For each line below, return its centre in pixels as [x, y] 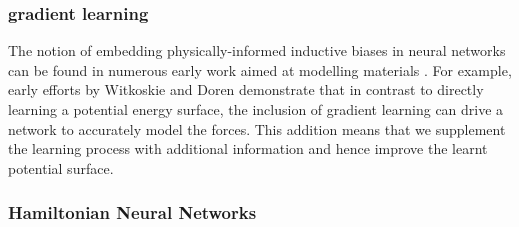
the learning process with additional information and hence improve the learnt [248, 148]
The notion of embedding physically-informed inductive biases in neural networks [257, 50]
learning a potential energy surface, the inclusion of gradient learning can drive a [256, 109]
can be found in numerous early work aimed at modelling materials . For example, [260, 69]
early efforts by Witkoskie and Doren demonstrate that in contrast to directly [246, 89]
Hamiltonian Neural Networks [132, 212]
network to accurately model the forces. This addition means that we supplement [257, 128]
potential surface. [61, 167]
